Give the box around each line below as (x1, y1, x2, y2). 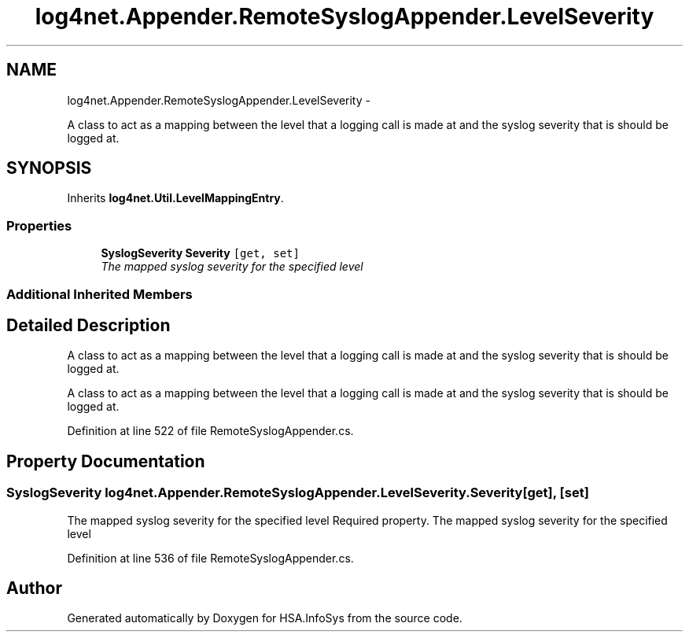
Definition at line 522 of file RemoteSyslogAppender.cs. (67, 424, 354, 438)
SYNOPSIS (6, 158, 92, 179)
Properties (6, 217, 72, 234)
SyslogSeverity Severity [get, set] (101, 246, 300, 260)
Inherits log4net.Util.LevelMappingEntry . (67, 191, 284, 205)
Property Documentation (6, 451, 205, 471)
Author (6, 578, 62, 599)
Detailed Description (6, 315, 171, 335)
